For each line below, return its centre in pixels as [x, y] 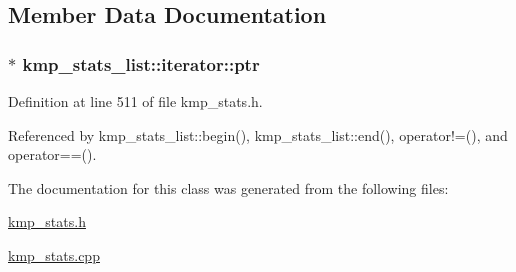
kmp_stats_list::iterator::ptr [141, 63]
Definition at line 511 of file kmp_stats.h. [135, 101]
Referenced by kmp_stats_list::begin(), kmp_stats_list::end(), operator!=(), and [258, 134]
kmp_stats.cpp [54, 254]
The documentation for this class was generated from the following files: [228, 187]
